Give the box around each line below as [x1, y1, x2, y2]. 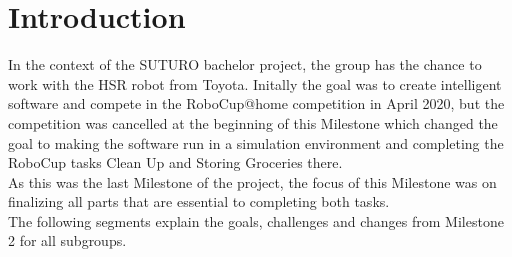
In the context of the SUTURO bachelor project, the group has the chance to [8, 54, 482, 75]
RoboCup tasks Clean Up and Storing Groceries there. [8, 152, 343, 173]
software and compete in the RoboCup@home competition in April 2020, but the [8, 93, 505, 114]
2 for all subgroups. [8, 230, 127, 251]
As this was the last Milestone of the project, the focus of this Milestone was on [8, 171, 497, 192]
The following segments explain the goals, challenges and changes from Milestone [8, 210, 504, 231]
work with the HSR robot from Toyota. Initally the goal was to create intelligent [8, 73, 502, 94]
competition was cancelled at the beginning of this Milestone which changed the [8, 112, 498, 133]
